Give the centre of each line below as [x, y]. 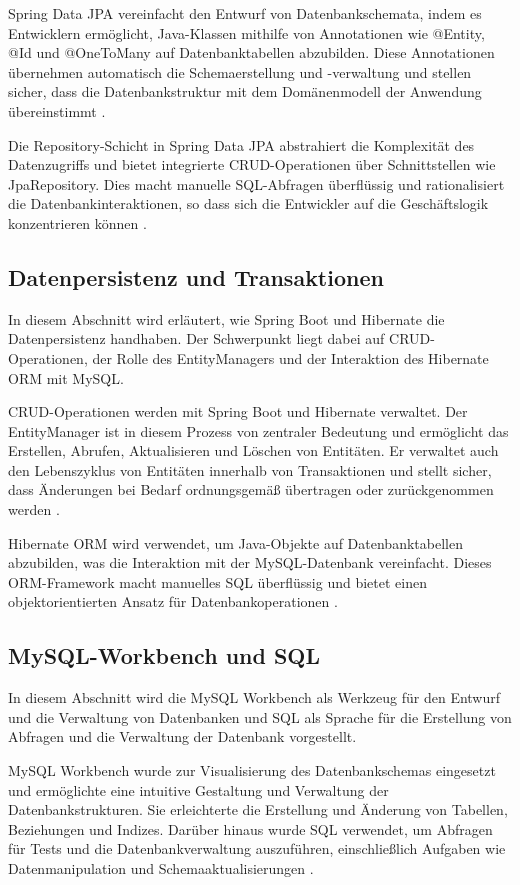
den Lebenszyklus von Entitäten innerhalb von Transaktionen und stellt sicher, [250, 469]
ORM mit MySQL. [66, 377]
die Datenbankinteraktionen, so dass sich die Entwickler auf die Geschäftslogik [248, 203]
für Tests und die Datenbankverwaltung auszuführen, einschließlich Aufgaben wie [257, 848]
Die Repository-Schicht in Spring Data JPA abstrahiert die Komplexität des [241, 144]
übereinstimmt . [57, 110]
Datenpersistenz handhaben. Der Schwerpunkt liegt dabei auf [196, 338]
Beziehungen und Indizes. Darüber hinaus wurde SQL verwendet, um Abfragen [250, 828]
